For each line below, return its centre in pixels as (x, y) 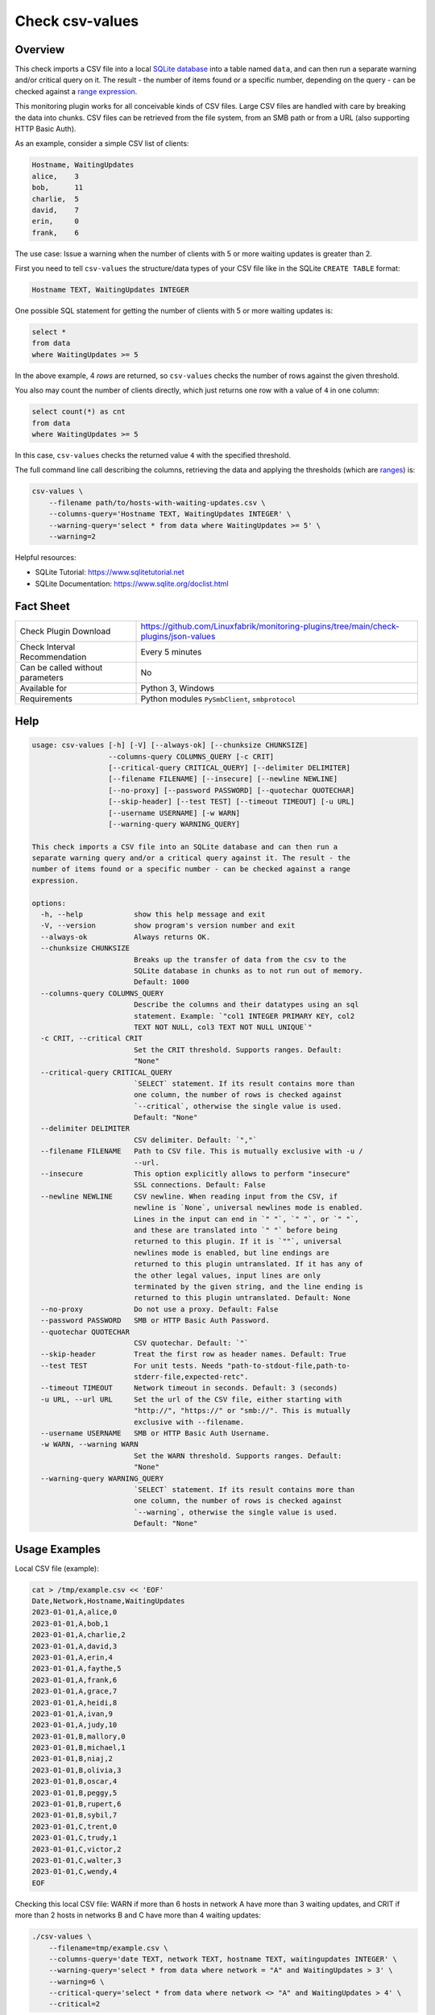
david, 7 (56, 210)
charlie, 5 (56, 199)
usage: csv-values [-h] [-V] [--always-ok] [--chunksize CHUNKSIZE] (170, 745)
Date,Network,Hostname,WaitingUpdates (108, 1601)
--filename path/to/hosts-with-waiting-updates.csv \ (157, 503)
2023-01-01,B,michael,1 (79, 1748)
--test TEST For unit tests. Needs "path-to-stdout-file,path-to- (195, 1365)
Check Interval (48, 646)
